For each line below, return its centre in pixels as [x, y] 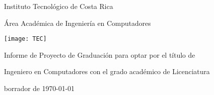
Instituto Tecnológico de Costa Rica [59, 6]
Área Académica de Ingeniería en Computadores [77, 23]
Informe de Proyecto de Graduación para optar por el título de [100, 54]
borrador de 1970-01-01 [39, 88]
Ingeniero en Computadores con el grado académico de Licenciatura [107, 71]
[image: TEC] [25, 39]
